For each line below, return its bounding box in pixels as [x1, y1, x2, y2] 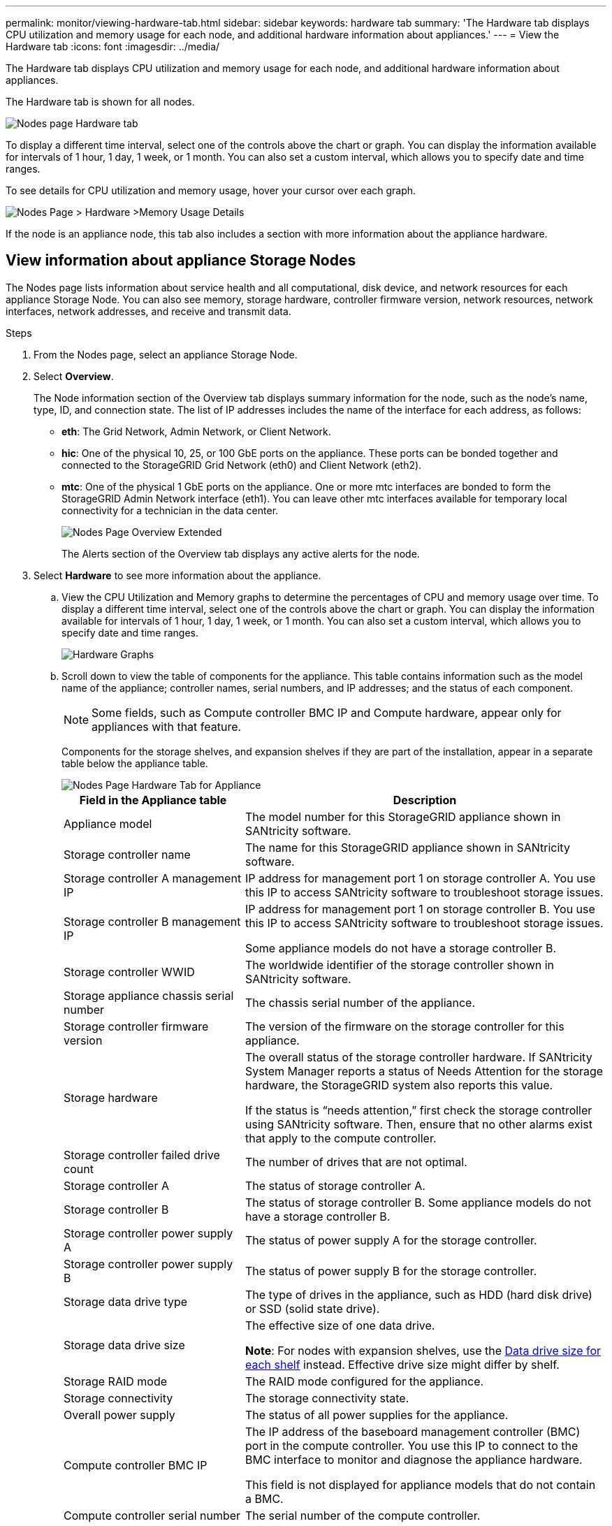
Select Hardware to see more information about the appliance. [34, 569, 321, 581]
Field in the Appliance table [79, 792, 227, 807]
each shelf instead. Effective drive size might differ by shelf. [245, 1357, 560, 1372]
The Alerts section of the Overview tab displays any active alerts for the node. [61, 547, 420, 560]
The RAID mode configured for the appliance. [245, 1374, 484, 1388]
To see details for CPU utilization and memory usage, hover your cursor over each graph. [6, 184, 416, 196]
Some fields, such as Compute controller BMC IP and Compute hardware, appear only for [92, 705, 562, 720]
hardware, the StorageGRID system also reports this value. [245, 1077, 553, 1092]
